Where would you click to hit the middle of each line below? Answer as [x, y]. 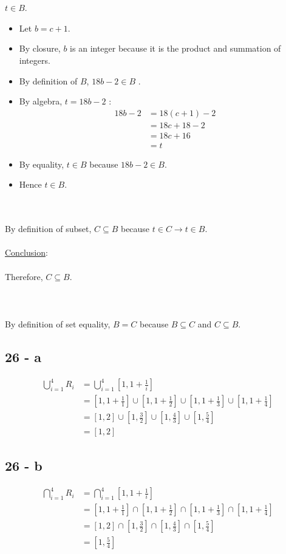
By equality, [42, 164]
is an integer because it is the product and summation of [175, 48]
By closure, [40, 48]
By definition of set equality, [58, 324]
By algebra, [41, 101]
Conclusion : [26, 252]
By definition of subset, [48, 229]
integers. [35, 60]
